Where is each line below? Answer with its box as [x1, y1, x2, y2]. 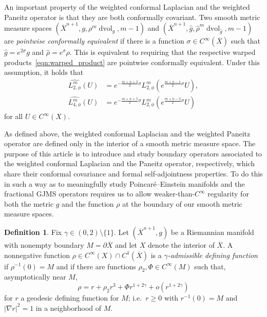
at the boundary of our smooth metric [122, 198, 242, 209]
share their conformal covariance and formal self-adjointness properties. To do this [4, 168, 263, 179]
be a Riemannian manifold [170, 226, 254, 237]
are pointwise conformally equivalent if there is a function [4, 35, 184, 46]
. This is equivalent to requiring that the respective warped [69, 47, 256, 57]
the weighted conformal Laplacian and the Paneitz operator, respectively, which [4, 158, 255, 169]
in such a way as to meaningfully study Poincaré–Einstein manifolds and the [4, 178, 245, 189]
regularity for [207, 188, 249, 199]
